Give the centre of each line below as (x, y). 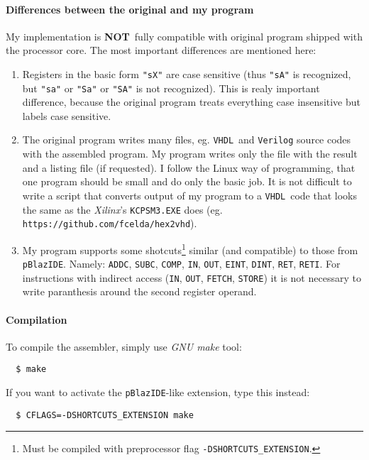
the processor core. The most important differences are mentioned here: (161, 50)
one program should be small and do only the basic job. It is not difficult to (187, 181)
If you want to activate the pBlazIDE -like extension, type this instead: (158, 392)
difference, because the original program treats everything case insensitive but (192, 102)
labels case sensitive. (67, 115)
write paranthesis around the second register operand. (139, 291)
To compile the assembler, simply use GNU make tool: (124, 346)
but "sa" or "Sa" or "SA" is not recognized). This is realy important (171, 88)
